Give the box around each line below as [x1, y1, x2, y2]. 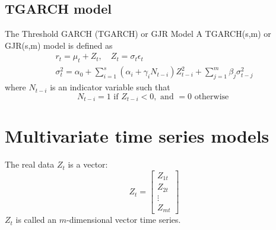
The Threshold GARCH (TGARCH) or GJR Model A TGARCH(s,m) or [5, 27, 271, 40]
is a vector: [68, 158, 108, 171]
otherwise [194, 92, 229, 101]
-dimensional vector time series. [66, 213, 181, 226]
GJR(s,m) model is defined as [5, 39, 113, 51]
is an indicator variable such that [50, 81, 170, 93]
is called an [15, 213, 57, 226]
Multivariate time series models [5, 124, 269, 148]
